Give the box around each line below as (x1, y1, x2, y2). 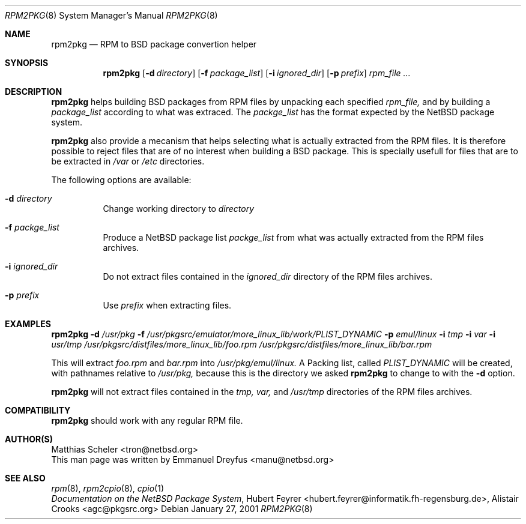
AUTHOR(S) (5, 434, 53, 444)
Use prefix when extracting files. (103, 300, 232, 310)
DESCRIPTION (5, 86, 62, 97)
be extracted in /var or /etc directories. (51, 156, 205, 166)
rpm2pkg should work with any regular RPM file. (51, 415, 243, 426)
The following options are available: (51, 175, 192, 185)
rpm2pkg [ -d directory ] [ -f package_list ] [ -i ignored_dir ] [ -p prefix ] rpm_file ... (103, 68, 411, 78)
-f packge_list (5, 222, 59, 232)
